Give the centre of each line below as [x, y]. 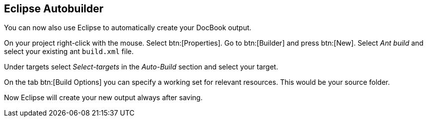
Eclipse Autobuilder [54, 9]
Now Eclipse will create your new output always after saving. [103, 98]
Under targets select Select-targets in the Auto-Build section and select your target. [141, 67]
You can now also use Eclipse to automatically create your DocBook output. [128, 28]
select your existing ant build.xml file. [69, 52]
